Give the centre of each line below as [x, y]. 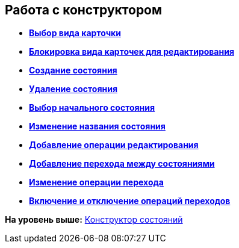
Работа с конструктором [84, 10]
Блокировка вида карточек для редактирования [132, 52]
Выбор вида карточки [75, 33]
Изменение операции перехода [96, 182]
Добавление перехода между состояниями [122, 164]
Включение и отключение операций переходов [130, 201]
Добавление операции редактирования [114, 145]
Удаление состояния [73, 89]
